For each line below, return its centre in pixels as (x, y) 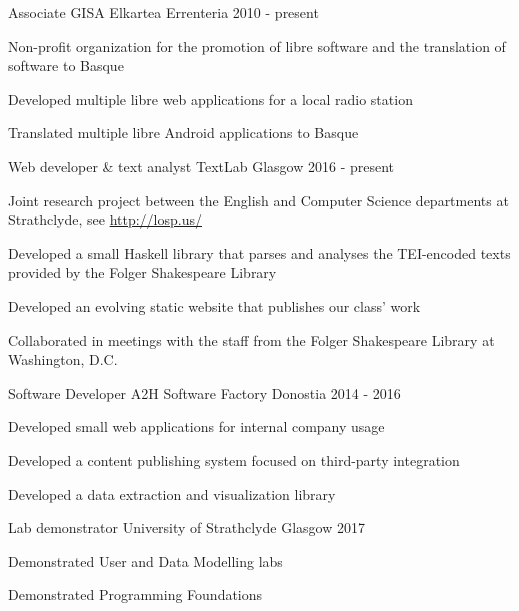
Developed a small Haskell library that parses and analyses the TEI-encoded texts (259, 252)
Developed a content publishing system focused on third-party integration (234, 459)
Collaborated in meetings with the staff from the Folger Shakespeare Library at (251, 339)
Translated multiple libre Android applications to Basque (183, 132)
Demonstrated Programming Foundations (135, 594)
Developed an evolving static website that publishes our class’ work (214, 305)
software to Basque (66, 65)
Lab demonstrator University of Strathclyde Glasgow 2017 (186, 527)
